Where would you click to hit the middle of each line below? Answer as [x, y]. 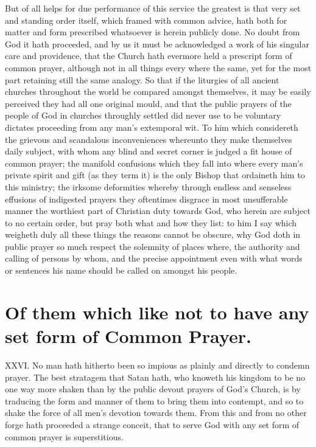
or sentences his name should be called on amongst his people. [121, 270]
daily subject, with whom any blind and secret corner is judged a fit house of [149, 151]
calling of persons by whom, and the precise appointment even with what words [154, 258]
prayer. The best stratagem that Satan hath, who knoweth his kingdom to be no [155, 377]
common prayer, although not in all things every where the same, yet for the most [158, 67]
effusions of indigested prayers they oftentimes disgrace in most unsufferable [146, 199]
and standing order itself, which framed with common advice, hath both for [146, 20]
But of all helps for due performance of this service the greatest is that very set [153, 8]
